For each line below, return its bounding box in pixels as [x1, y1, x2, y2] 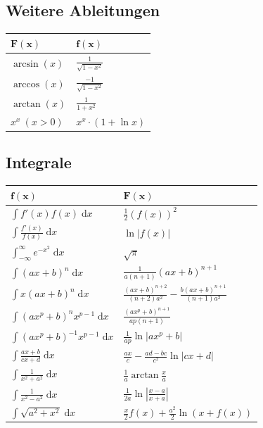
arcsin [13, 58, 39, 69]
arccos [13, 79, 40, 89]
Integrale [6, 151, 72, 173]
